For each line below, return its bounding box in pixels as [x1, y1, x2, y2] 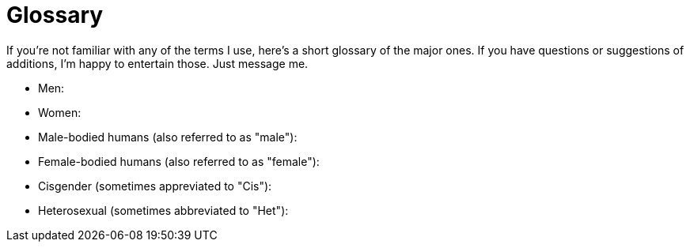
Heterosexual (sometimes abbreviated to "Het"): [38, 203, 289, 217]
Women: [38, 105, 82, 119]
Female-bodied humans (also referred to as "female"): [38, 154, 320, 168]
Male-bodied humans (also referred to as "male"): [38, 130, 298, 144]
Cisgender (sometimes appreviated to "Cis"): [38, 178, 272, 193]
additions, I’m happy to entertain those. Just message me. [6, 56, 309, 70]
